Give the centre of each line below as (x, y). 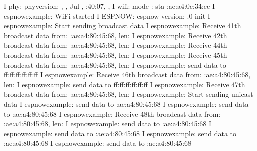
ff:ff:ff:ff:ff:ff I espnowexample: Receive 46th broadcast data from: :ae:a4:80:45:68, (127, 75)
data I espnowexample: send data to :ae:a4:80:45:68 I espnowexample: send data (126, 103)
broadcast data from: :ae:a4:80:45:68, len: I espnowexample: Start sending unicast (129, 94)
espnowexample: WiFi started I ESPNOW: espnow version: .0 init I (107, 16)
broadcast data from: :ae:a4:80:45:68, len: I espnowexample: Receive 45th (116, 55)
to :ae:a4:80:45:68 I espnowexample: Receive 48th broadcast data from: (112, 113)
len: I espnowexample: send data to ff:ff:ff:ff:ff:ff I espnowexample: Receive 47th (125, 84)
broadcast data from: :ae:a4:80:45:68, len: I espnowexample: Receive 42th (116, 35)
